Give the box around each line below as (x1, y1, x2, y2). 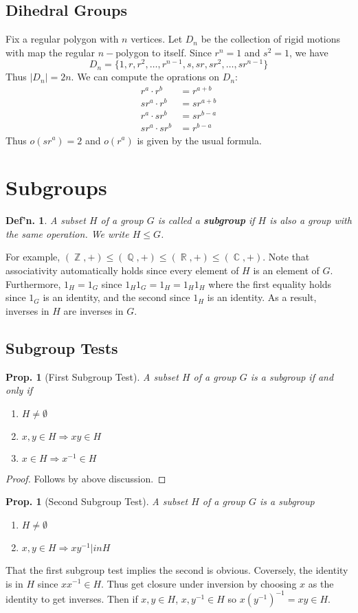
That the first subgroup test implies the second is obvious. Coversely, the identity (5, 562, 348, 577)
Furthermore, (5, 276, 61, 291)
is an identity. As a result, (207, 290, 317, 304)
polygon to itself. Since (115, 45, 212, 59)
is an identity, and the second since (43, 290, 190, 304)
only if (5, 383, 33, 397)
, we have (289, 45, 328, 59)
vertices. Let (131, 32, 183, 46)
